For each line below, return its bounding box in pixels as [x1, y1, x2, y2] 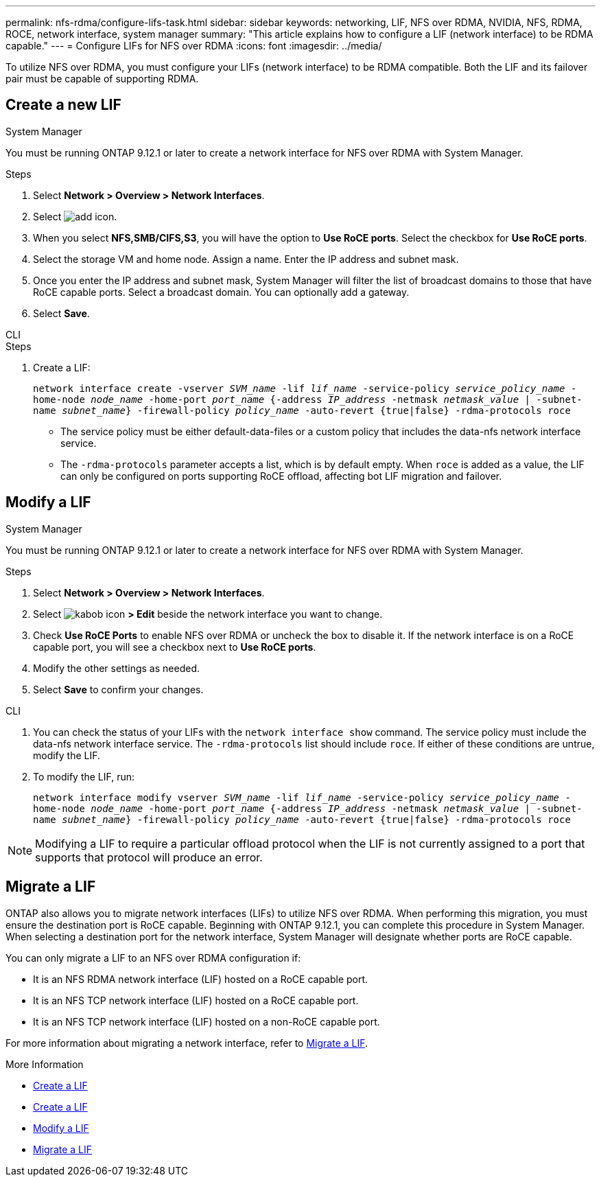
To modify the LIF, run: [33, 770, 135, 783]
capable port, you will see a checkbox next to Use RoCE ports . [33, 640, 316, 653]
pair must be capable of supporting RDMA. [5, 73, 199, 84]
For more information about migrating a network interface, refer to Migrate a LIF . [5, 1036, 368, 1049]
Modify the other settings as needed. [33, 662, 200, 674]
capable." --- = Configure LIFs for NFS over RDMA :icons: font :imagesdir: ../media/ [5, 40, 382, 51]
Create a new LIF [5, 96, 121, 114]
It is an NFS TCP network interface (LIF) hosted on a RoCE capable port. [33, 994, 359, 1006]
